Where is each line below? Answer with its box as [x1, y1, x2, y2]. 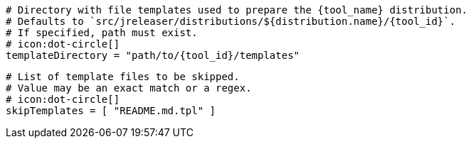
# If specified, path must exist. [6, 27, 198, 38]
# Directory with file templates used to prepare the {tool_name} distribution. [6, 4, 468, 16]
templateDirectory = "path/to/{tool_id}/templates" [6, 50, 300, 61]
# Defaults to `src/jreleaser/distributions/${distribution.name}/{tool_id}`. [6, 16, 456, 27]
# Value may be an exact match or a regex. [6, 82, 252, 94]
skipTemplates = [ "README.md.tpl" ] [6, 105, 216, 116]
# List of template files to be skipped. [6, 71, 240, 82]
